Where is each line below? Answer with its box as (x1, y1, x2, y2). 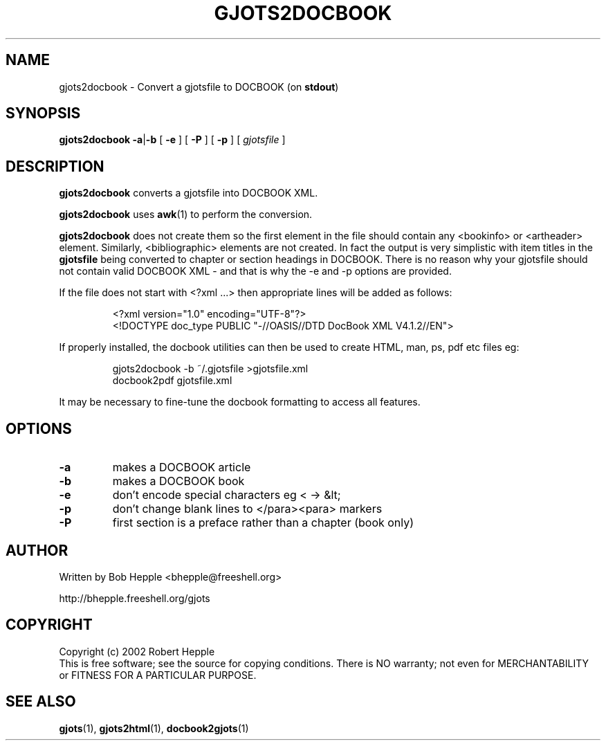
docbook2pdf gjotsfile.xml (112, 374, 232, 387)
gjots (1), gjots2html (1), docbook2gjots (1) (59, 722, 249, 734)
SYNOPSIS (6, 104, 81, 122)
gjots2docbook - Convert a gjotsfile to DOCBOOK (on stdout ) (59, 80, 339, 93)
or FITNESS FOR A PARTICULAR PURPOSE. (59, 668, 257, 681)
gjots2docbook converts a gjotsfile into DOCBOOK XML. (59, 187, 318, 199)
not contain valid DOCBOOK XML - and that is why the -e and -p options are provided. (59, 265, 452, 278)
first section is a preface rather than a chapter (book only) (112, 516, 414, 530)
